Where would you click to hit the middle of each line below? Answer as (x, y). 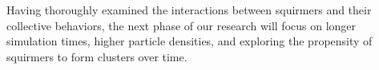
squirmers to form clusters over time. (97, 56)
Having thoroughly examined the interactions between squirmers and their (189, 10)
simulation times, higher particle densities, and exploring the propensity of (189, 41)
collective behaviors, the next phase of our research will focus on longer (181, 25)
